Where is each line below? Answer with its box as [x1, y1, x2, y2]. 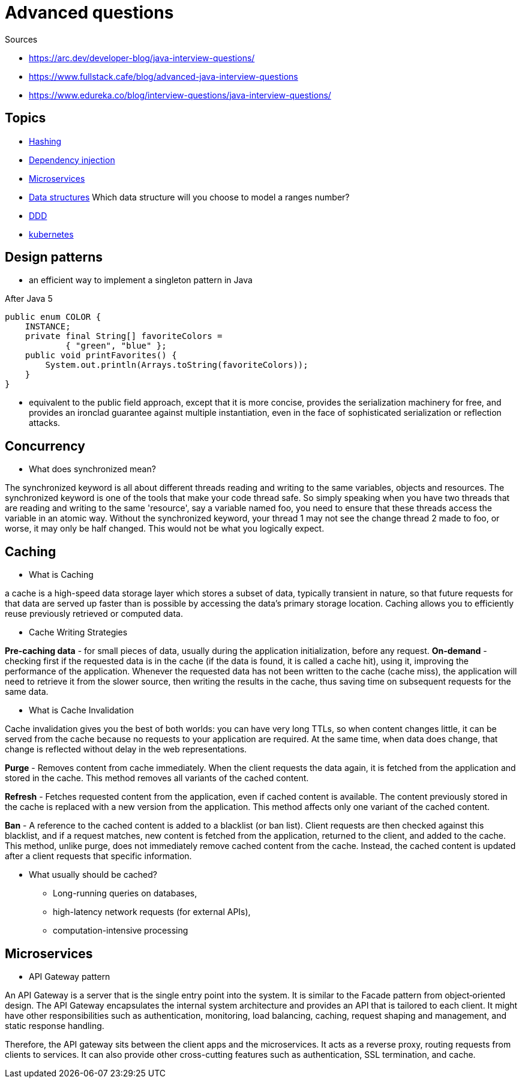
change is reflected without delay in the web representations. [5, 744, 247, 755]
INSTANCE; [25, 322, 71, 332]
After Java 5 [5, 293, 53, 304]
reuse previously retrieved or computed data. [5, 608, 183, 619]
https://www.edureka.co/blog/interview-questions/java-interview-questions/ [29, 89, 331, 100]
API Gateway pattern [29, 971, 110, 982]
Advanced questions [5, 2, 174, 23]
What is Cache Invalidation [29, 705, 134, 716]
